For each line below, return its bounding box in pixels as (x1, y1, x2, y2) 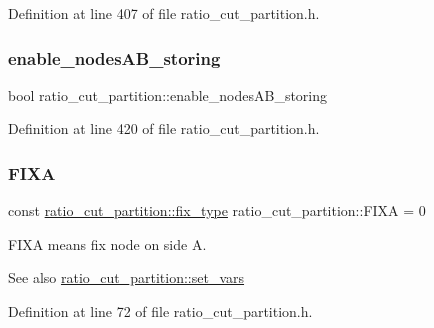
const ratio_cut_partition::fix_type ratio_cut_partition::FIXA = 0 (8, 200, 426, 221)
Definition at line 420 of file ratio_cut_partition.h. (8, 118, 320, 139)
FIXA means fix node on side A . (8, 233, 207, 254)
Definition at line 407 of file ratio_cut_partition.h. (8, 3, 320, 23)
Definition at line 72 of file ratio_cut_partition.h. (8, 301, 313, 321)
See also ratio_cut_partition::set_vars (8, 267, 245, 288)
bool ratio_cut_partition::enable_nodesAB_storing (8, 84, 328, 105)
